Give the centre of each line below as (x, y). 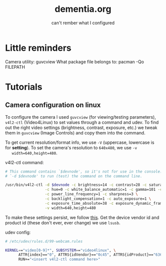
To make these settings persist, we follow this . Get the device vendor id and (82, 217)
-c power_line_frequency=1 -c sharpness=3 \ (91, 194)
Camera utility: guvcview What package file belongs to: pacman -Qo (75, 62)
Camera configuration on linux (53, 105)
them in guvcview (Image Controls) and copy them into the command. (75, 133)
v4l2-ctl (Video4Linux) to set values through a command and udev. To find (82, 122)
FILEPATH (15, 67)
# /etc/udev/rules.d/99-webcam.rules (44, 241)
